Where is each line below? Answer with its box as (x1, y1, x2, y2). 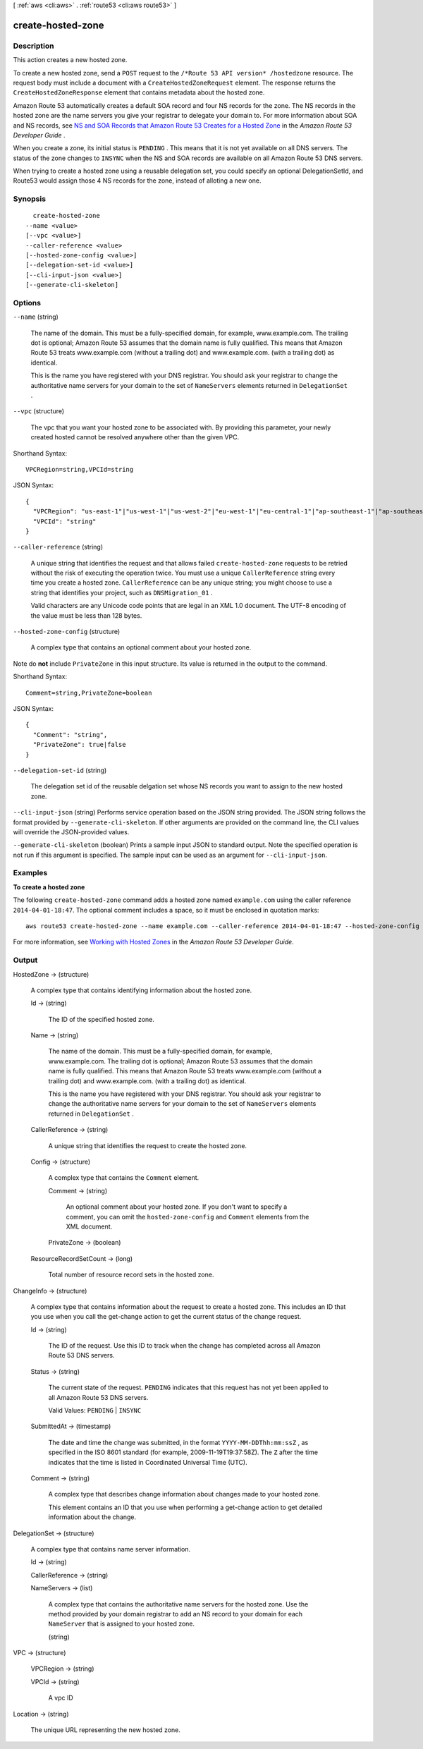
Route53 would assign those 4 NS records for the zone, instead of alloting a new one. (13, 176, 262, 185)
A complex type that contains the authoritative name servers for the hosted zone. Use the (48, 1599, 309, 1608)
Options (13, 298, 42, 307)
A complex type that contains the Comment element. (48, 1174, 200, 1182)
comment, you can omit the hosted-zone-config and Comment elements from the (66, 1212, 309, 1221)
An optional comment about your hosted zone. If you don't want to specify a (66, 1202, 288, 1211)
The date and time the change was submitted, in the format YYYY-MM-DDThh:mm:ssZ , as (48, 1438, 309, 1446)
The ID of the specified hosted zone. (48, 1015, 155, 1023)
